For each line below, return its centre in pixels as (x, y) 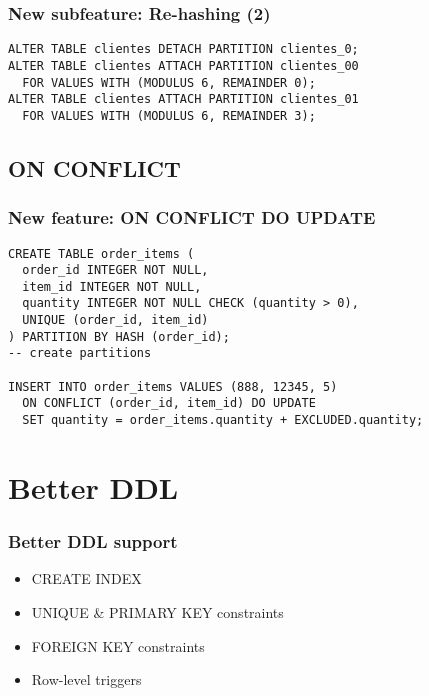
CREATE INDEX (86, 578)
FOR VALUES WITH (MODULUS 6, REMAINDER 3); (169, 115)
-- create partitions (80, 353)
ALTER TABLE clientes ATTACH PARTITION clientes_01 (183, 99)
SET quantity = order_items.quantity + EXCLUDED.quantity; (223, 420)
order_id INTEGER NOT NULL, (115, 270)
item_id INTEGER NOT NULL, (112, 286)
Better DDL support (93, 541)
